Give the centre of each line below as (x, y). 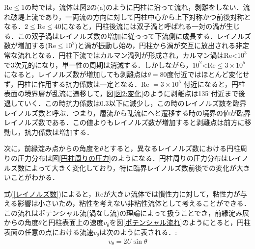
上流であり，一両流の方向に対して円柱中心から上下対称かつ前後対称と (138, 16)
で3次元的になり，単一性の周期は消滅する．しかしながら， (98, 64)
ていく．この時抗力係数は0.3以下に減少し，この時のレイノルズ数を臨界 (132, 103)
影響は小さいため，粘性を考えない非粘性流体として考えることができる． (134, 203)
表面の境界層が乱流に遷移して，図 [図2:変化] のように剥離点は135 (106, 93)
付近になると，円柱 (214, 84)
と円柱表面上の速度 (72, 222)
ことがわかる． (35, 177)
